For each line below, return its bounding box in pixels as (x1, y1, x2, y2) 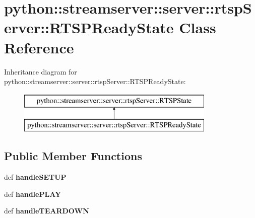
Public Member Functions (4, 148, 142, 164)
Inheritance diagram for (4, 66, 77, 77)
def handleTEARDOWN (4, 205, 89, 216)
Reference (4, 37, 74, 57)
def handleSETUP (4, 172, 67, 182)
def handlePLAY (4, 188, 61, 199)
